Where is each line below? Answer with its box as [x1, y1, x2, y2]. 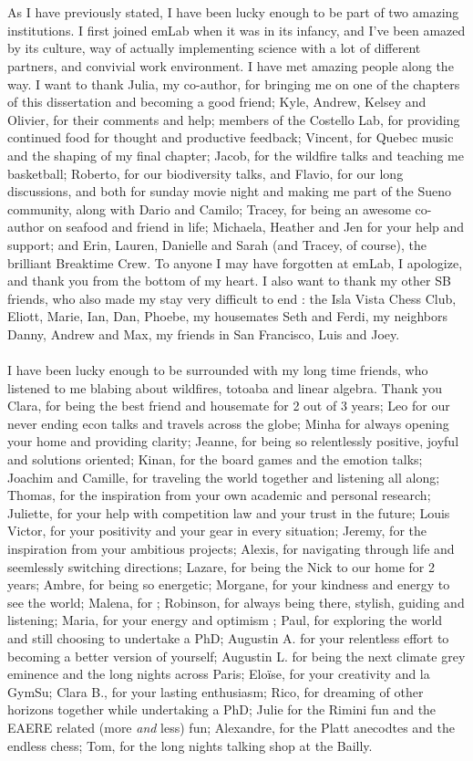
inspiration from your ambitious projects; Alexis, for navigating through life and [7, 539, 455, 558]
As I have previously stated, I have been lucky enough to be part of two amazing [7, 3, 459, 22]
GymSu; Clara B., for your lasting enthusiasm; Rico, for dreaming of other [7, 682, 424, 701]
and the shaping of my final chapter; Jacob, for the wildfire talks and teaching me [7, 145, 464, 164]
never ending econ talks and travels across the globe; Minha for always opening [7, 413, 449, 433]
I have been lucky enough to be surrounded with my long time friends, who [7, 360, 428, 380]
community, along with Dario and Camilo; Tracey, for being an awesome [7, 199, 411, 218]
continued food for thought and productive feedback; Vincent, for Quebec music [7, 128, 454, 147]
